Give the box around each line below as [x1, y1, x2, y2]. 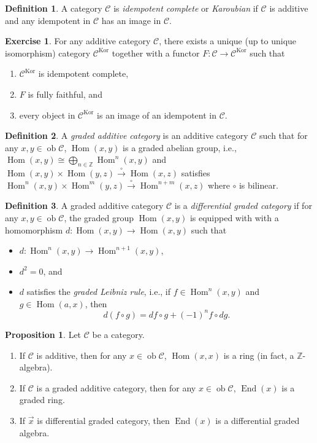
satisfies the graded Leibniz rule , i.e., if [26, 285, 171, 298]
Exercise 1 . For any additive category [5, 34, 151, 47]
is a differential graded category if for [174, 199, 312, 212]
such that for [259, 129, 308, 142]
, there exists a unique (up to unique [159, 34, 297, 47]
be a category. [92, 327, 145, 340]
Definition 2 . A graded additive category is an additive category [5, 129, 248, 142]
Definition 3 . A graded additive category [5, 199, 164, 212]
